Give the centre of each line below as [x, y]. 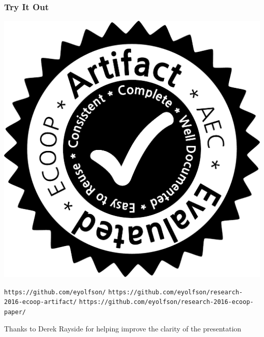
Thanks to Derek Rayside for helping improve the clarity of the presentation [123, 328]
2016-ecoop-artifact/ [41, 302]
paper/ [15, 312]
